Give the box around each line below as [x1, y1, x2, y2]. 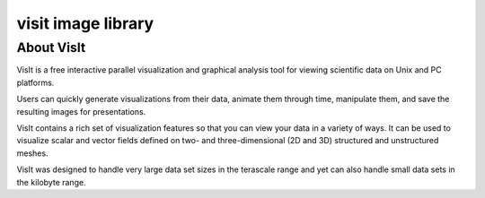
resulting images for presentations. [16, 106, 146, 116]
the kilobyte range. [16, 176, 86, 187]
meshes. [16, 148, 48, 159]
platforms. [16, 77, 55, 88]
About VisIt [16, 39, 86, 56]
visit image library [16, 13, 154, 33]
